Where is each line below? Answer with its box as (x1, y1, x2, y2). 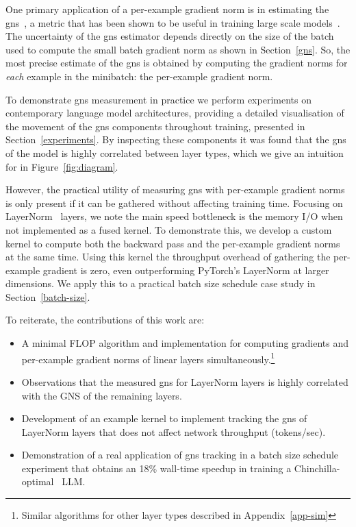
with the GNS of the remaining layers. (21, 388, 182, 402)
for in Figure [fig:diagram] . (5, 159, 118, 173)
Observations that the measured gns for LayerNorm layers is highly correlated (21, 374, 348, 389)
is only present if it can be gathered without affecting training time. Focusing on (5, 195, 343, 210)
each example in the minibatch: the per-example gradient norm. (5, 69, 273, 83)
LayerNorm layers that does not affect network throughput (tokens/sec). (21, 424, 326, 439)
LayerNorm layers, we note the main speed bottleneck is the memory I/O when (5, 209, 343, 223)
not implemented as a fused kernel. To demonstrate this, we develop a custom (5, 222, 332, 236)
